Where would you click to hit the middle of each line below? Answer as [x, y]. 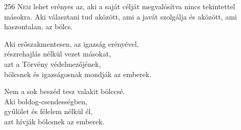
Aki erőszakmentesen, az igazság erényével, [71, 43]
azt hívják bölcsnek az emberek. [54, 121]
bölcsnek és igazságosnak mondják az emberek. [78, 74]
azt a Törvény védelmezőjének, [53, 63]
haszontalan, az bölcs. [39, 26]
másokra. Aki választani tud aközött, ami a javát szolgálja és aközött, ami [120, 16]
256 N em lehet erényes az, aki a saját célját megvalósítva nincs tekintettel [120, 6]
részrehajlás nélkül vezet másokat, [58, 54]
